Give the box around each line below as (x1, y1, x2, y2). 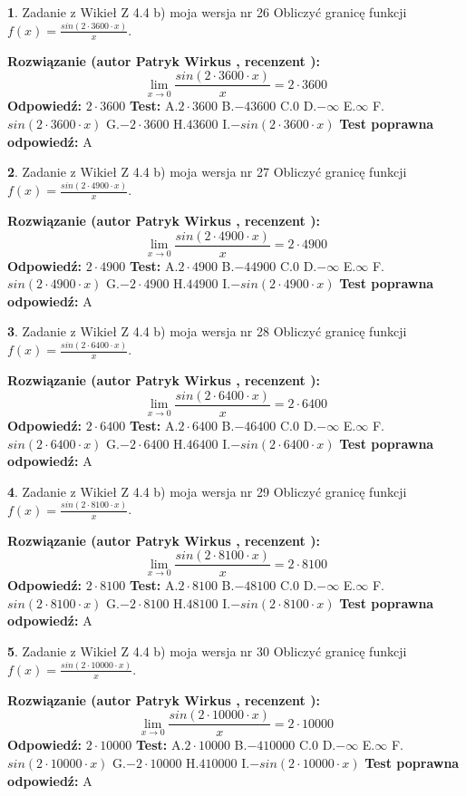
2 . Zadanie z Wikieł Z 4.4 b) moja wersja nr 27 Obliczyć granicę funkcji (7, 162, 407, 181)
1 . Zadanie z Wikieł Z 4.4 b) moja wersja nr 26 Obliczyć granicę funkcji (7, 3, 407, 21)
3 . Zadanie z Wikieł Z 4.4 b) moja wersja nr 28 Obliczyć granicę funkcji (7, 322, 407, 341)
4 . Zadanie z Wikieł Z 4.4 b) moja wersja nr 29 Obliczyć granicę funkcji (7, 481, 407, 500)
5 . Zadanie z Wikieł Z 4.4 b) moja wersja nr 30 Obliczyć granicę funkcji (7, 641, 407, 660)
